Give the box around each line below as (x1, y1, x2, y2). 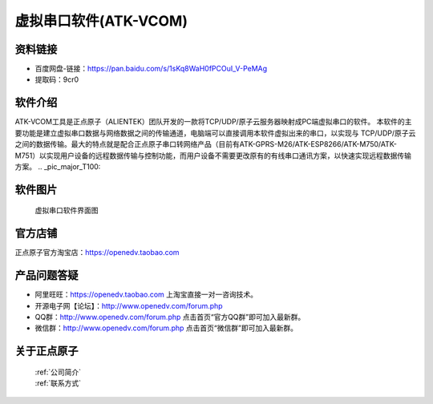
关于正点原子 (14, 345, 79, 358)
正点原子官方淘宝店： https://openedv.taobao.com (14, 248, 180, 257)
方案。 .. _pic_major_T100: (14, 161, 101, 172)
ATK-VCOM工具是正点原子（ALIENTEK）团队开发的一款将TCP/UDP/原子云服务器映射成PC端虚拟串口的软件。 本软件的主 (14, 117, 412, 127)
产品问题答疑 (14, 269, 79, 282)
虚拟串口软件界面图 (34, 205, 99, 216)
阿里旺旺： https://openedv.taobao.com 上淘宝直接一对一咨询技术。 (34, 289, 258, 300)
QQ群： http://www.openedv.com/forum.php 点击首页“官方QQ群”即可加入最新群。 (34, 312, 306, 321)
